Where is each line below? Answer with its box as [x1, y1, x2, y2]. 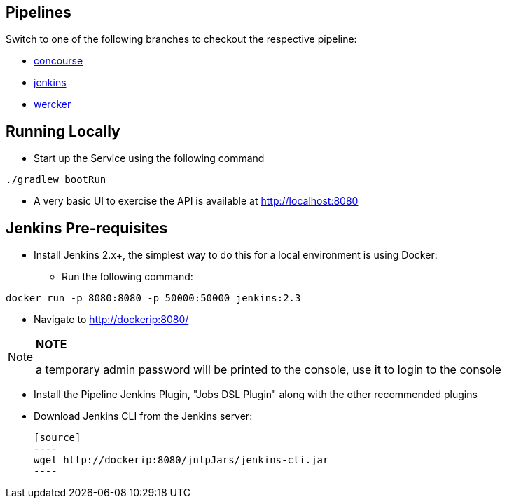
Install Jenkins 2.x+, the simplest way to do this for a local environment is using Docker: [34, 249, 438, 261]
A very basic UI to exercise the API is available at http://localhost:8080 [34, 195, 359, 207]
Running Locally [6, 122, 120, 140]
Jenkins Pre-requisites [6, 219, 168, 237]
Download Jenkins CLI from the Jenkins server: [34, 410, 253, 423]
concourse [34, 55, 83, 67]
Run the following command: [62, 271, 193, 283]
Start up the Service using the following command [34, 152, 265, 165]
